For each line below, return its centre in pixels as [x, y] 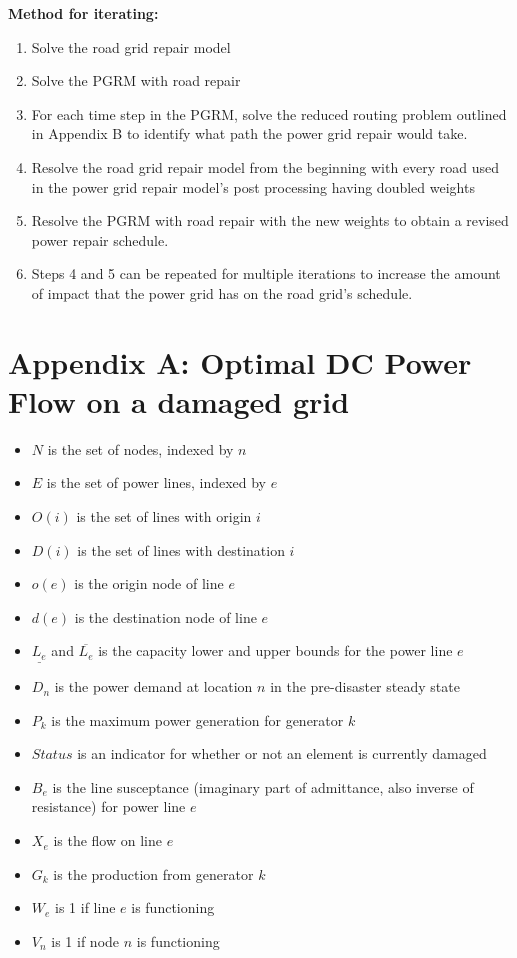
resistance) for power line [108, 806]
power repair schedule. [100, 239]
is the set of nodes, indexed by [140, 448]
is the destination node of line [165, 616]
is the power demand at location [153, 686]
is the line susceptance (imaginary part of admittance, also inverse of [263, 786]
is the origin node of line [149, 583]
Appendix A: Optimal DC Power [240, 361]
